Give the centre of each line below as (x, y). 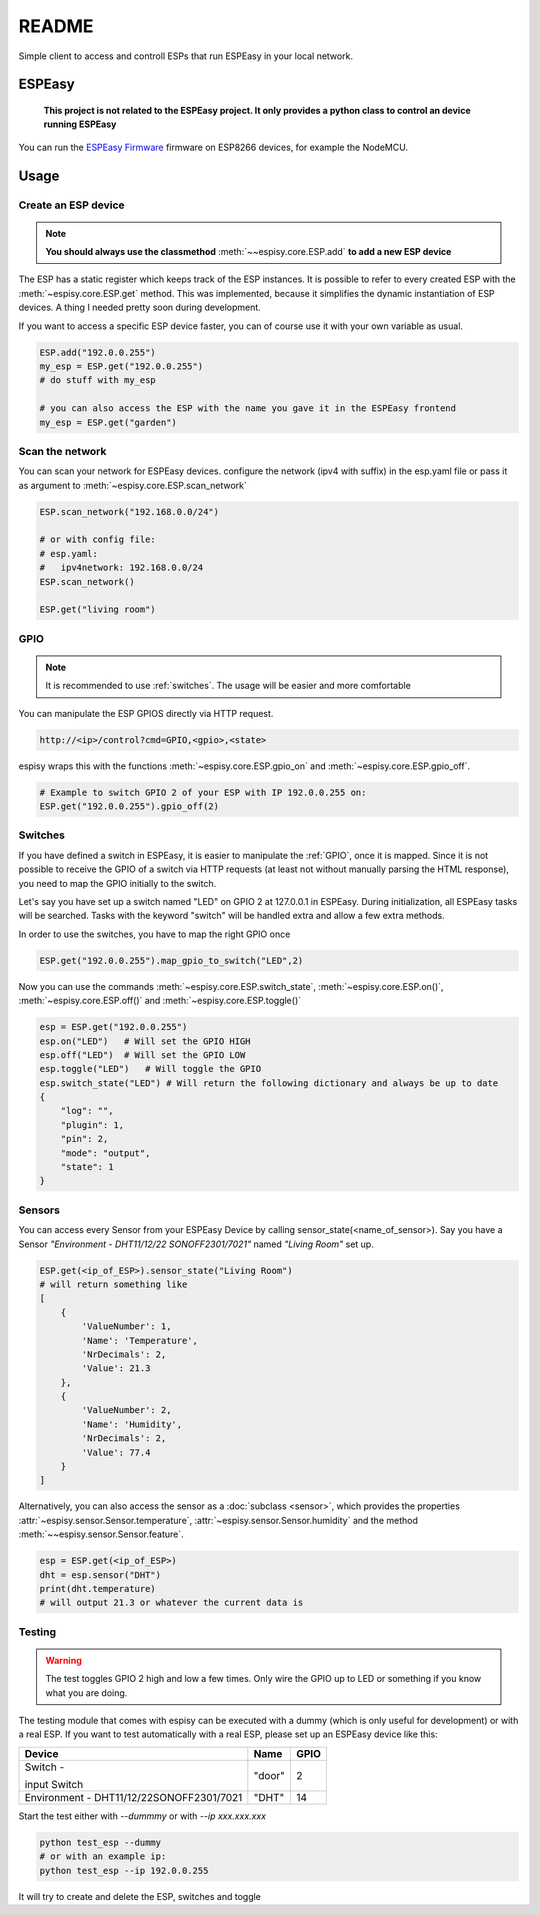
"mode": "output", (105, 1153)
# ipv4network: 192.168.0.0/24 (121, 568)
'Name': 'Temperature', (140, 1340)
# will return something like (113, 1284)
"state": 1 (87, 1167)
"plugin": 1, (92, 1124)
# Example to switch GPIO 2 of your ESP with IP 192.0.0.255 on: (203, 792)
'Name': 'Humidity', (132, 1424)
